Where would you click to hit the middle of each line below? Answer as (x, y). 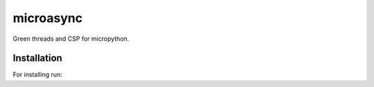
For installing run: (37, 75)
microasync (48, 18)
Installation (37, 58)
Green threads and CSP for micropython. (71, 39)
